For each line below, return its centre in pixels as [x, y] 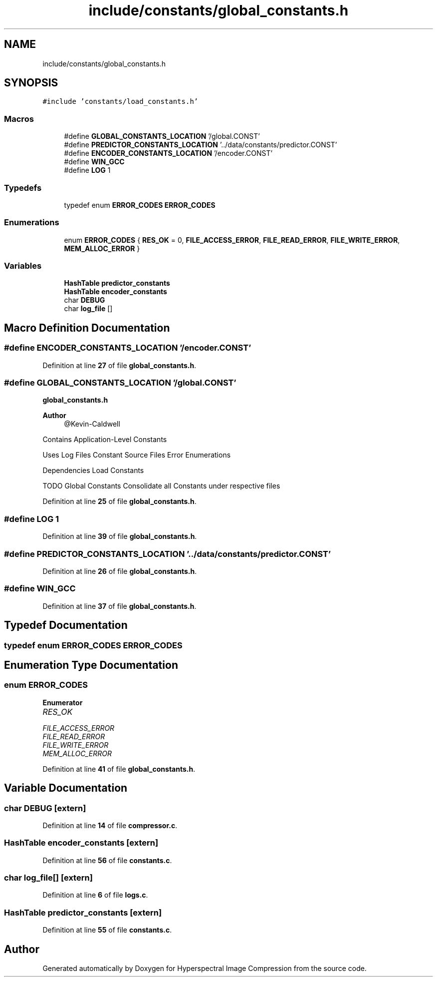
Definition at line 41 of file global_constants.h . [119, 769]
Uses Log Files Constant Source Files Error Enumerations [137, 455]
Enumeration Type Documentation [91, 665]
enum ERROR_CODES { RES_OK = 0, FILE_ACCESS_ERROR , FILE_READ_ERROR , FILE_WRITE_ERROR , [232, 240]
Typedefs [23, 188]
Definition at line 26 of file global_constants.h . [120, 571]
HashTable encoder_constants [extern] [81, 843]
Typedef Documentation [66, 625]
